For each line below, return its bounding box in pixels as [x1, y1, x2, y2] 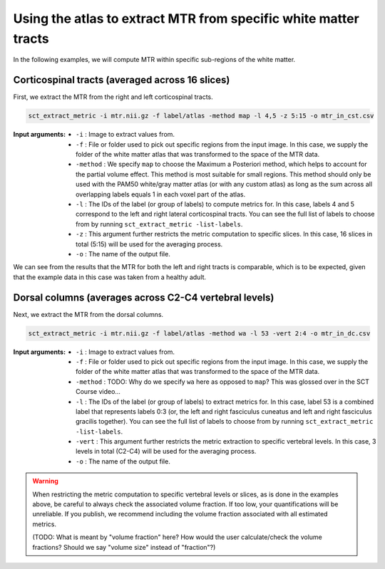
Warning [32, 477, 58, 486]
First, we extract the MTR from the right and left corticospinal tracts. [13, 93, 213, 101]
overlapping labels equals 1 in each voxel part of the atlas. [76, 189, 246, 199]
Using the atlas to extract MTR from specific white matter [13, 11, 359, 26]
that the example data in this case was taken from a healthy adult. [13, 273, 207, 281]
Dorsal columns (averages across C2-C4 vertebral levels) [13, 291, 274, 303]
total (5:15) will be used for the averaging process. [76, 239, 223, 249]
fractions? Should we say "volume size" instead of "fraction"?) [32, 543, 216, 551]
